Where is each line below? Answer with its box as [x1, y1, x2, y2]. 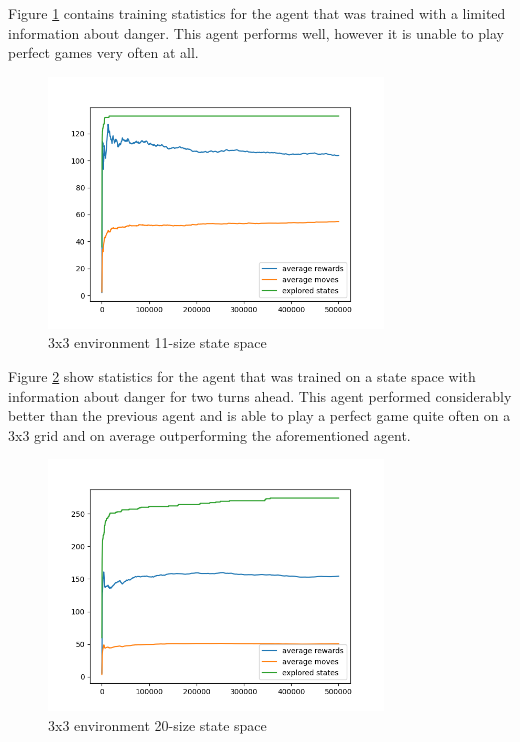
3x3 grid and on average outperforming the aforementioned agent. [8, 424, 411, 445]
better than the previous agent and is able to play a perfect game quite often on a [8, 405, 511, 426]
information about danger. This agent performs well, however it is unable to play [8, 22, 504, 43]
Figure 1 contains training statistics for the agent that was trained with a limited [8, 3, 506, 23]
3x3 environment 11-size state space [48, 332, 267, 353]
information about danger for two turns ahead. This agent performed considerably [8, 385, 512, 406]
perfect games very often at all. [8, 42, 199, 63]
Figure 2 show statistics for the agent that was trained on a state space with [8, 365, 476, 386]
